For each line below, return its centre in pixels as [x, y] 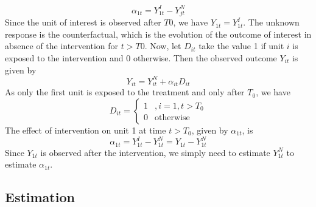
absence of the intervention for [62, 46]
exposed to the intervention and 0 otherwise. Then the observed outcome [141, 58]
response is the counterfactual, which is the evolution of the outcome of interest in [158, 34]
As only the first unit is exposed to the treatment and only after [125, 92]
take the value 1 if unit [241, 46]
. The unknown [271, 22]
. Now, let [163, 46]
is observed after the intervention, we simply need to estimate [155, 152]
